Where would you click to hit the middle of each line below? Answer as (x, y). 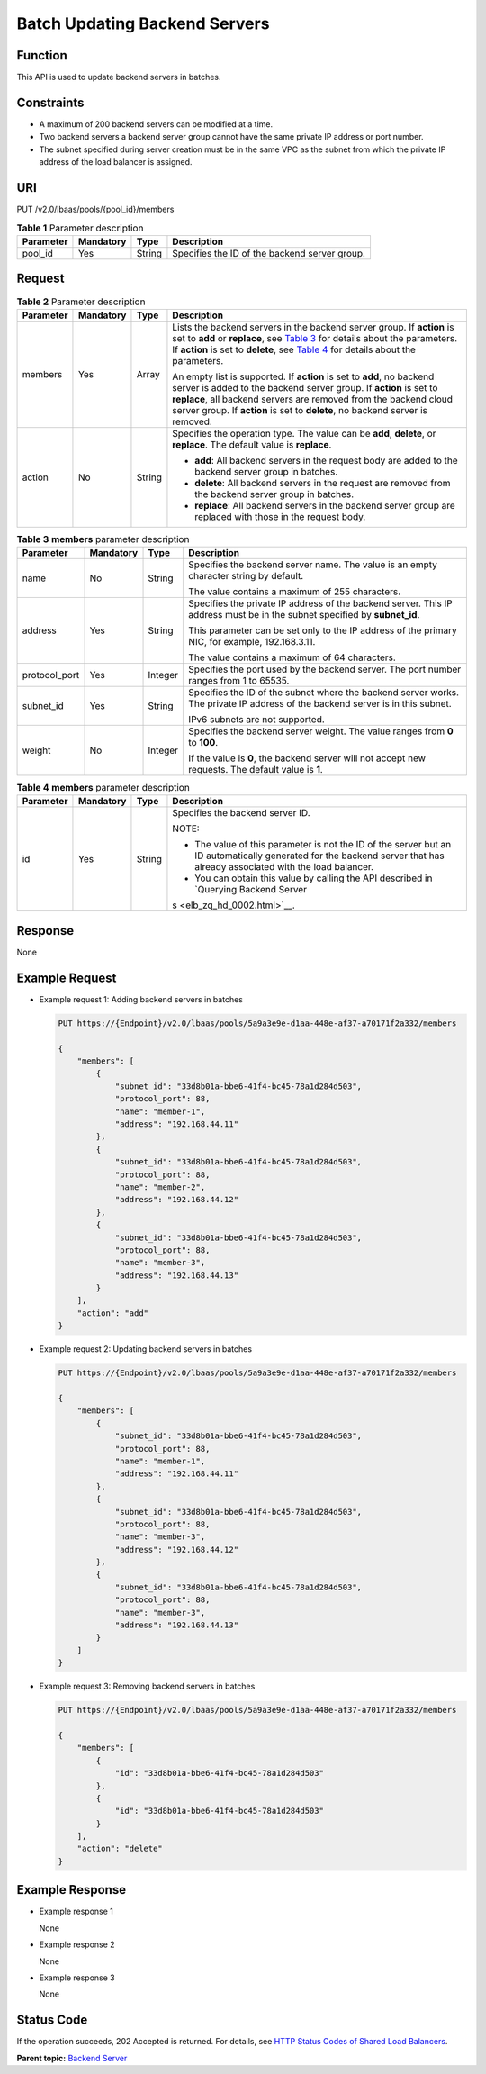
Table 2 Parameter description (81, 302)
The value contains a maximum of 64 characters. (292, 657)
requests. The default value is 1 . (256, 770)
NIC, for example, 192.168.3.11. (252, 642)
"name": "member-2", (160, 1187)
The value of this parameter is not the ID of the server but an (323, 845)
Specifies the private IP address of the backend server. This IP (321, 603)
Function (42, 55)
